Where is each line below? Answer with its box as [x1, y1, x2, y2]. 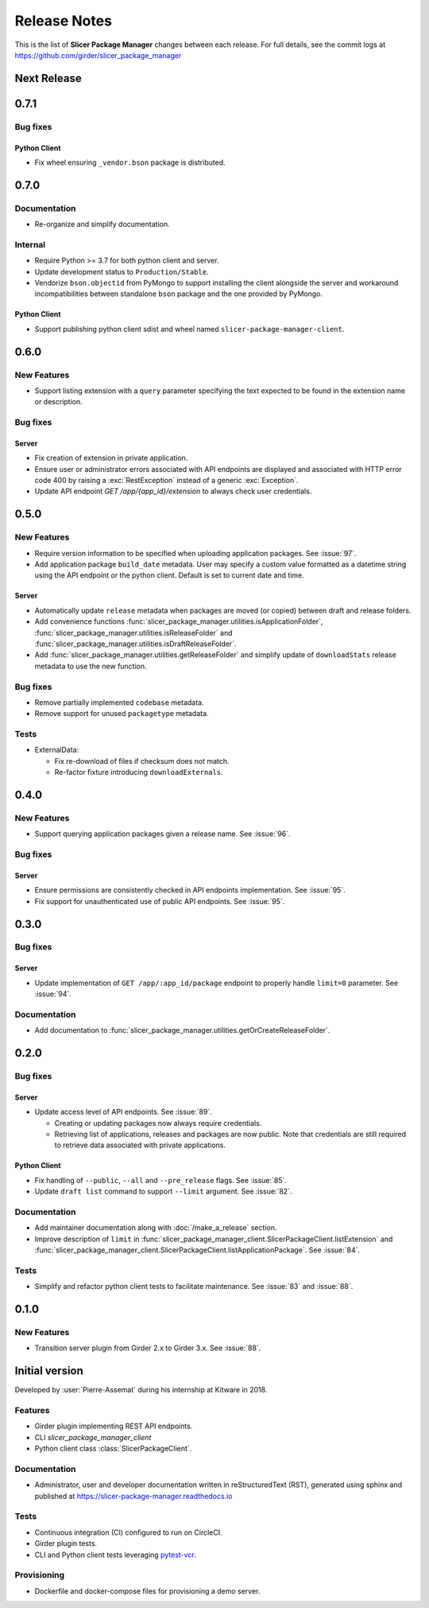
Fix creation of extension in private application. [34, 454, 188, 463]
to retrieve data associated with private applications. [54, 1140, 226, 1150]
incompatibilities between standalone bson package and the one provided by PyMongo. [34, 289, 323, 298]
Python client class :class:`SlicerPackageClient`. [34, 1444, 192, 1454]
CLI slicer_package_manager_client [34, 1432, 152, 1442]
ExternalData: [34, 745, 79, 755]
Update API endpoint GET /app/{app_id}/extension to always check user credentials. [34, 486, 312, 496]
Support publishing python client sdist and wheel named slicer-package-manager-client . [34, 324, 345, 333]
